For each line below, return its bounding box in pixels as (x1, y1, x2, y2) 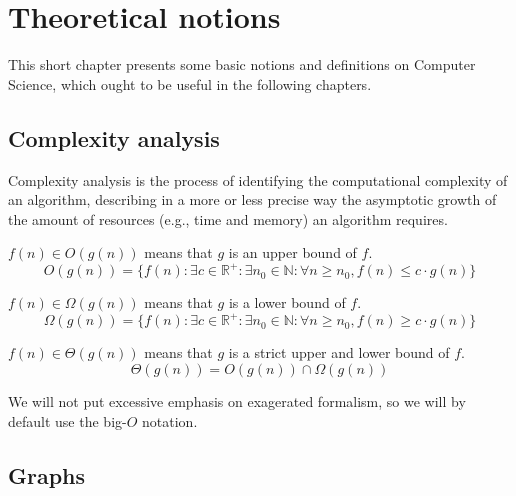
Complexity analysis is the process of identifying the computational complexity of (8, 169, 508, 190)
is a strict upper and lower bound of (228, 342, 450, 363)
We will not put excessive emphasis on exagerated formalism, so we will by (8, 391, 466, 412)
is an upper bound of (228, 242, 357, 263)
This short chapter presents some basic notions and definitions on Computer (8, 54, 476, 75)
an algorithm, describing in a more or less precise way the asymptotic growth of (8, 189, 497, 210)
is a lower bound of (228, 292, 346, 313)
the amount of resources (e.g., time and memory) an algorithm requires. (8, 208, 448, 229)
